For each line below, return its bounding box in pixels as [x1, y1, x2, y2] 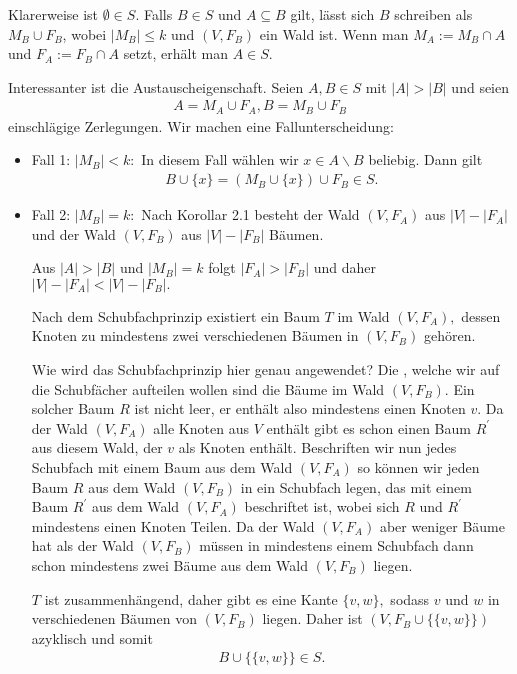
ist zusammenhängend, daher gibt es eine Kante [44, 588, 338, 609]
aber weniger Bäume [379, 515, 505, 536]
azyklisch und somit [31, 627, 153, 648]
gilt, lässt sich [290, 4, 375, 24]
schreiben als [394, 4, 473, 24]
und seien [451, 76, 510, 97]
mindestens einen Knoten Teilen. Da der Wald [31, 515, 315, 536]
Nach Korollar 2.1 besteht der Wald [141, 204, 360, 225]
